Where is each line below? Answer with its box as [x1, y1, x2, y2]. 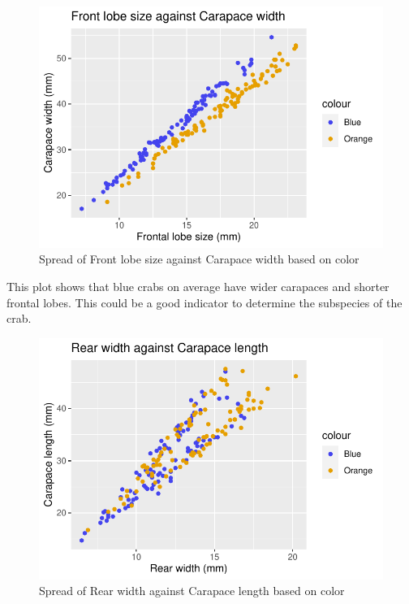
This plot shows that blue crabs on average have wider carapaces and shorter [6, 277, 390, 294]
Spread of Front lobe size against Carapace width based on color [39, 250, 359, 267]
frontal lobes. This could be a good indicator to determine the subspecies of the [6, 293, 403, 311]
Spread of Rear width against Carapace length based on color [39, 582, 345, 599]
